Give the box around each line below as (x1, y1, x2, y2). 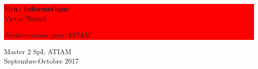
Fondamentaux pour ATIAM (4, 30, 90, 40)
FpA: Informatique (4, 3, 69, 13)
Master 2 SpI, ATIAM (4, 46, 71, 56)
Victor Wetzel (4, 13, 46, 23)
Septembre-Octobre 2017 (4, 56, 79, 66)
